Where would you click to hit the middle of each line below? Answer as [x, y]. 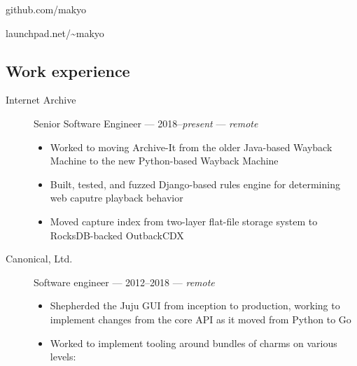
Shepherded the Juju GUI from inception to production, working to [195, 305]
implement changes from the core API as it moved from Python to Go [201, 319]
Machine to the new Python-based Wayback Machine [164, 161]
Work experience [68, 70]
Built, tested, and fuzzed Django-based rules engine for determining [195, 184]
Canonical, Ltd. [39, 259]
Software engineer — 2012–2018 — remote [124, 282]
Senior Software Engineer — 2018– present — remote [146, 123]
